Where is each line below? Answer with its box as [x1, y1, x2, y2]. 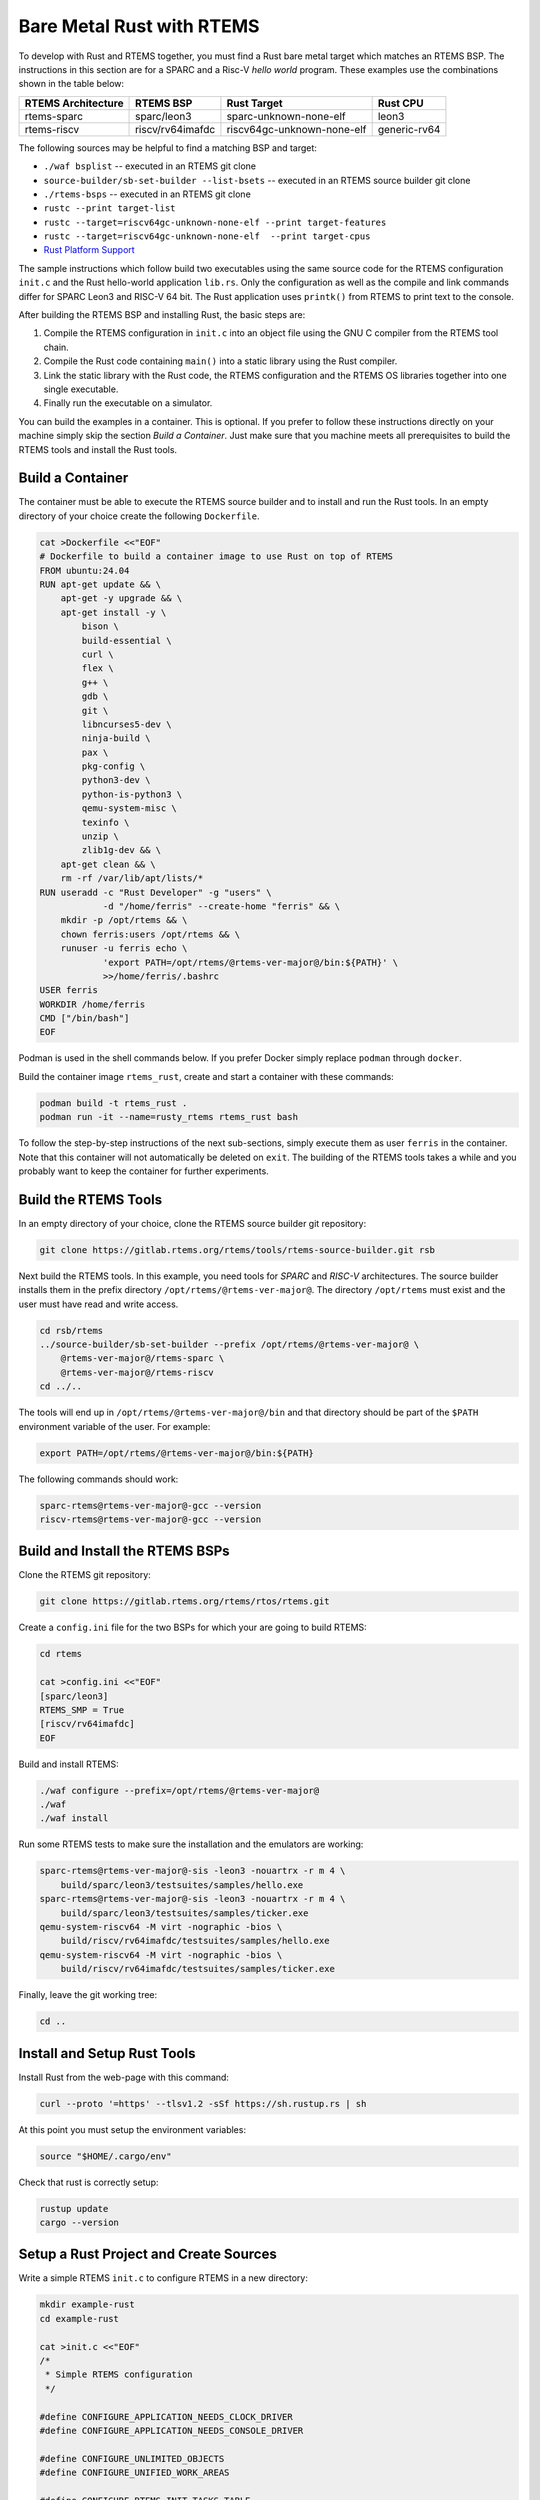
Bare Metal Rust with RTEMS [18, 15, 260, 37]
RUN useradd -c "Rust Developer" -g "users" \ [39, 886, 272, 898]
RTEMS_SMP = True [39, 1704, 125, 1715]
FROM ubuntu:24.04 [39, 565, 130, 576]
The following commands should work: [18, 1473, 179, 1485]
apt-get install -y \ [60, 606, 167, 618]
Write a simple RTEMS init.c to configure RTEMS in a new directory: [18, 2272, 309, 2284]
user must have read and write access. [18, 1298, 179, 1310]
